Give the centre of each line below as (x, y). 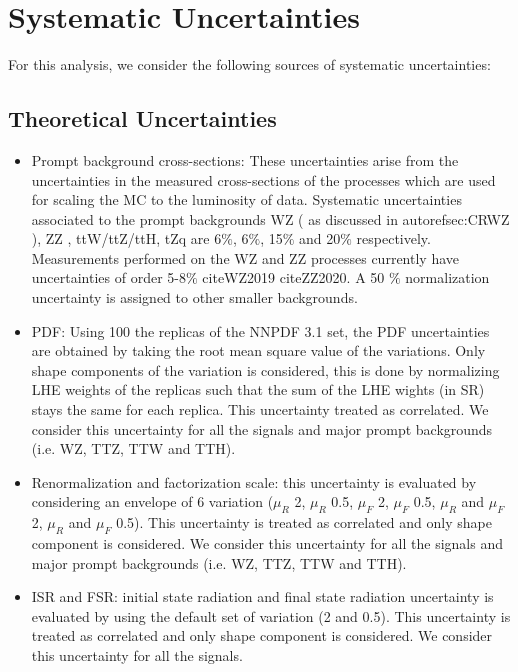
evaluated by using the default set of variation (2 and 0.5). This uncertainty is (271, 615)
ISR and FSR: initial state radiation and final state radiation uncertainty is (262, 596)
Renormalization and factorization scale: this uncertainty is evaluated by (254, 481)
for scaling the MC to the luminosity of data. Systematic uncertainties (246, 199)
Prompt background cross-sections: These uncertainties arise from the (245, 159)
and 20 (320, 238)
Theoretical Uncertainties (142, 118)
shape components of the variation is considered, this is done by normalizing (265, 369)
